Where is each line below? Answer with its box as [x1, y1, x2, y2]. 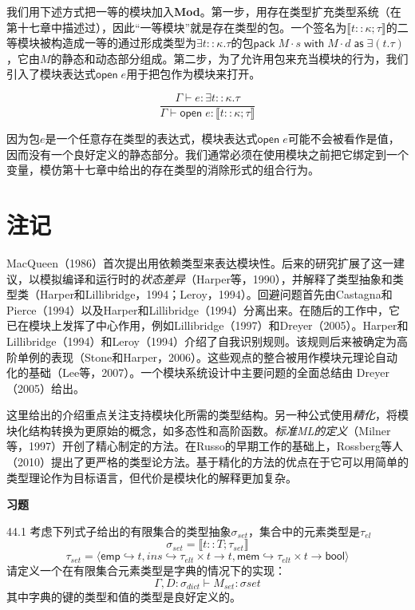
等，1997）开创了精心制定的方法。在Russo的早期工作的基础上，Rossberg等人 [6, 438, 403, 454]
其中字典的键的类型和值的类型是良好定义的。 [6, 588, 241, 605]
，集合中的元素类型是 [248, 522, 361, 539]
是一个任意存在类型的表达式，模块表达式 [45, 130, 258, 147]
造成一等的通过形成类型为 [61, 34, 196, 51]
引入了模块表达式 [6, 65, 96, 82]
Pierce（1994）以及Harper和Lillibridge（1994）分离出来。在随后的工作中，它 [6, 301, 400, 318]
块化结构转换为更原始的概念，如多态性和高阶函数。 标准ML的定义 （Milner [6, 422, 391, 438]
